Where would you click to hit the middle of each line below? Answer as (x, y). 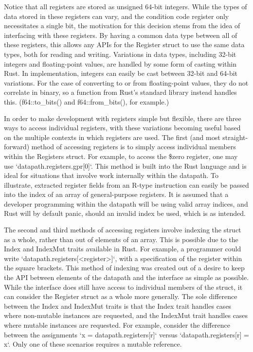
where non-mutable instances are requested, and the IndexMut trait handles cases (126, 315)
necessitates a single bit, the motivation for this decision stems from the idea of (122, 26)
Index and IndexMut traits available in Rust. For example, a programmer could (123, 249)
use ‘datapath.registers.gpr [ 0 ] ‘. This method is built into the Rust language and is (125, 166)
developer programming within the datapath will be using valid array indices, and (126, 203)
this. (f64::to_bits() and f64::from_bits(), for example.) (87, 101)
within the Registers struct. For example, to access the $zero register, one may (121, 156)
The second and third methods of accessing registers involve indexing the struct (123, 230)
